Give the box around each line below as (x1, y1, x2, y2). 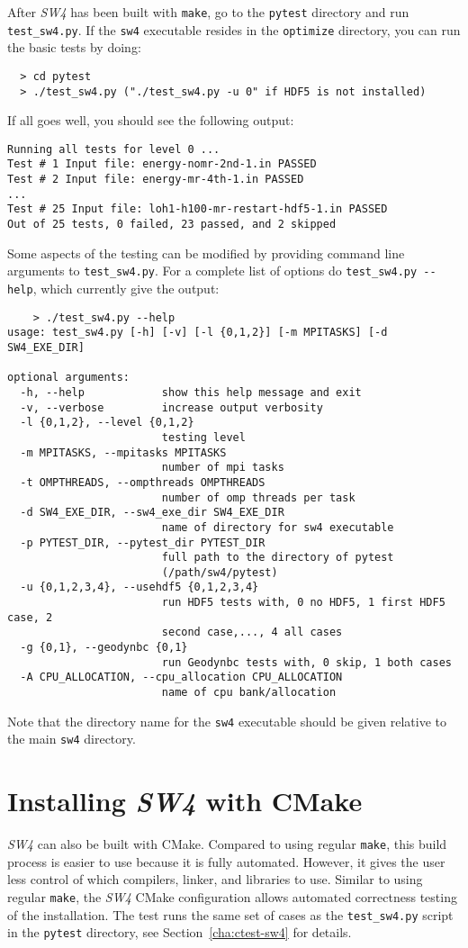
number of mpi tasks (161, 461, 284, 474)
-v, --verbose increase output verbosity (20, 401, 323, 414)
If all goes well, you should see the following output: (7, 111, 294, 130)
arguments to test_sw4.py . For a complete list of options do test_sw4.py (7, 261, 418, 280)
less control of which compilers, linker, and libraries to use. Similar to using (7, 870, 423, 889)
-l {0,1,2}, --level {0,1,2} (20, 416, 194, 429)
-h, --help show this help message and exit (20, 385, 362, 399)
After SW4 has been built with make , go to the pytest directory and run (7, 3, 409, 21)
